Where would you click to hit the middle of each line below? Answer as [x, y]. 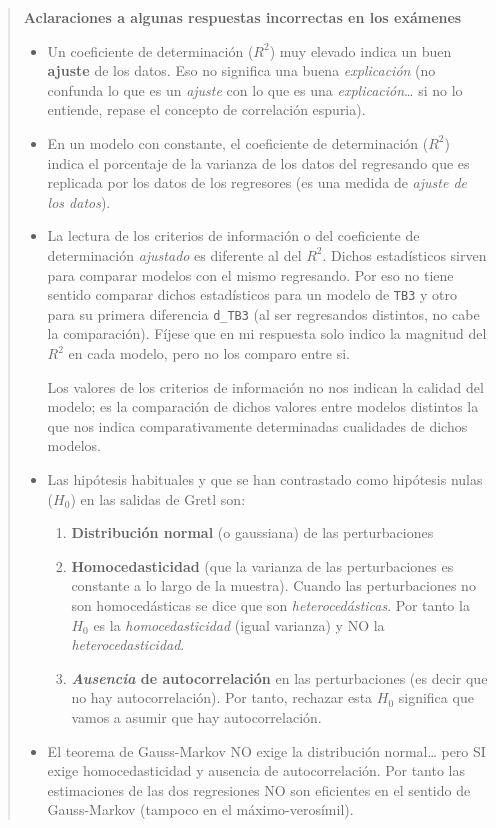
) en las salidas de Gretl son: [158, 498]
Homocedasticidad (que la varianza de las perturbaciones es [262, 565]
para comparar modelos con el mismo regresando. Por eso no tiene [250, 274]
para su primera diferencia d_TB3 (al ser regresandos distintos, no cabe [263, 313]
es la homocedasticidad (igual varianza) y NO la [239, 624]
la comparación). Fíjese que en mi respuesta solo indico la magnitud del [267, 333]
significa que [436, 697]
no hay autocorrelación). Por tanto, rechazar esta [222, 697]
